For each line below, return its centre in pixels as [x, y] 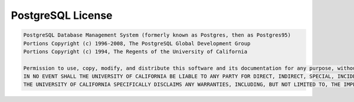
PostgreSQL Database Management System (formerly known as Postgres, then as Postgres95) [157, 35]
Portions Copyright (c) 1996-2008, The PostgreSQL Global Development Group [137, 43]
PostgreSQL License [62, 15]
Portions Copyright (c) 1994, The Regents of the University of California [135, 51]
